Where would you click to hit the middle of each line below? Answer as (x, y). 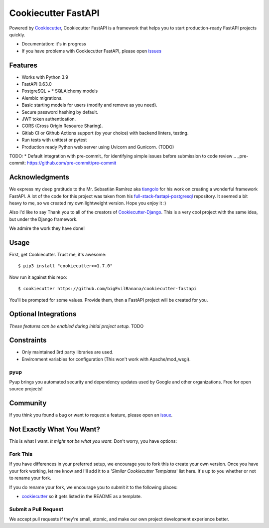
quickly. (17, 34)
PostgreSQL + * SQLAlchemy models (60, 91)
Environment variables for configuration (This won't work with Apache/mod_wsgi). (106, 359)
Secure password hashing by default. (60, 112)
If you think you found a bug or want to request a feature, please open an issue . (91, 415)
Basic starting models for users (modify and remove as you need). (90, 105)
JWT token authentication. (49, 119)
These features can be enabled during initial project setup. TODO (76, 326)
